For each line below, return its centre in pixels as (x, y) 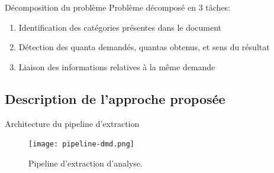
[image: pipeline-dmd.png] (81, 144)
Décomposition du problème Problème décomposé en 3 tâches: (118, 7)
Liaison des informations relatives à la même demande (117, 66)
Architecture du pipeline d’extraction (72, 123)
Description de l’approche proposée (115, 98)
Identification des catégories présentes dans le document (120, 27)
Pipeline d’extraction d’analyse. (86, 163)
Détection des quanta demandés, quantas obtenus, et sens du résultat (144, 47)
